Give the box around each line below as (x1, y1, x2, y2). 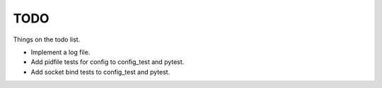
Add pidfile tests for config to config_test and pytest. (30, 58, 185, 66)
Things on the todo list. (13, 35, 81, 44)
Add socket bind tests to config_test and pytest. (30, 68, 170, 76)
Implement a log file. (30, 48, 91, 56)
